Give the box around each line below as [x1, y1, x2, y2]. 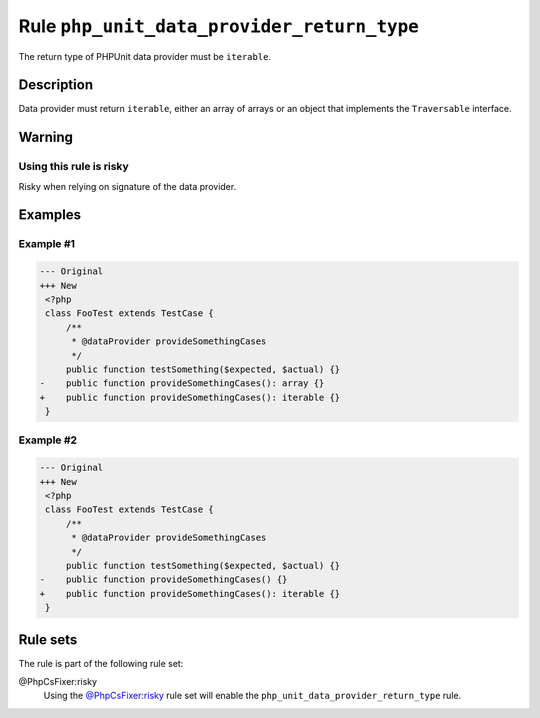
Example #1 [18, 237, 75, 251]
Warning [18, 129, 74, 146]
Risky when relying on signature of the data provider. [18, 180, 237, 192]
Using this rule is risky [18, 160, 129, 174]
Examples [18, 206, 82, 224]
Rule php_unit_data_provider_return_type [18, 15, 419, 37]
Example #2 [18, 433, 78, 447]
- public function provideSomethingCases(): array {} [39, 378, 325, 389]
